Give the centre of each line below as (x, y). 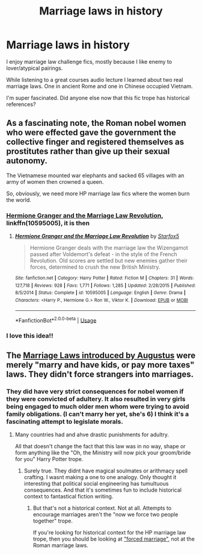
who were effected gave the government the (91, 133)
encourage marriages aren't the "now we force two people (106, 514)
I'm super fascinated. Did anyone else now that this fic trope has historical (98, 98)
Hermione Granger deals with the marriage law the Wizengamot (109, 248)
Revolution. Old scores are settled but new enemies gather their (109, 261)
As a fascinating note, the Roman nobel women (96, 123)
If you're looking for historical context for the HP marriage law (109, 532)
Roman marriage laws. (61, 545)
